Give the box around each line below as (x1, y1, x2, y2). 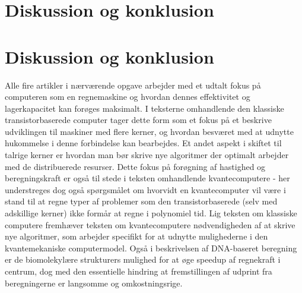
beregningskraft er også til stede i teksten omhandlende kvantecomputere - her (5, 172, 290, 184)
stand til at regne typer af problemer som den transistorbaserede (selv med (5, 195, 278, 207)
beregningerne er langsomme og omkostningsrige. (5, 276, 183, 289)
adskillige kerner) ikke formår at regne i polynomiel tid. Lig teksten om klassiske (5, 207, 297, 219)
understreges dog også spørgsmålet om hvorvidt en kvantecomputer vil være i (5, 183, 286, 196)
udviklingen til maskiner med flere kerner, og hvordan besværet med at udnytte (5, 125, 294, 137)
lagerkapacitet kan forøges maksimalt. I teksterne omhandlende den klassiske (5, 102, 284, 114)
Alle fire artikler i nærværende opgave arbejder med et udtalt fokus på (5, 78, 261, 91)
